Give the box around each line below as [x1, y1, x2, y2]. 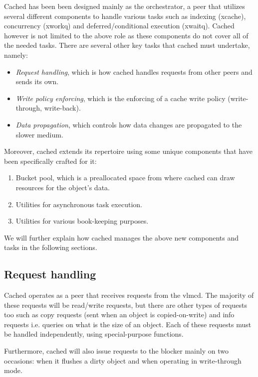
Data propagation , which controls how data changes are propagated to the [15, 119, 242, 129]
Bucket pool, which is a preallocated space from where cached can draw [15, 172, 235, 183]
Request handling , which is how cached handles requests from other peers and [15, 66, 253, 77]
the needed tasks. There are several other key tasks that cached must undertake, [4, 40, 250, 50]
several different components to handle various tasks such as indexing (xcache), [4, 10, 246, 21]
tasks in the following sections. [4, 242, 97, 252]
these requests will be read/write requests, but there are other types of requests [4, 299, 247, 310]
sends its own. [15, 76, 59, 87]
